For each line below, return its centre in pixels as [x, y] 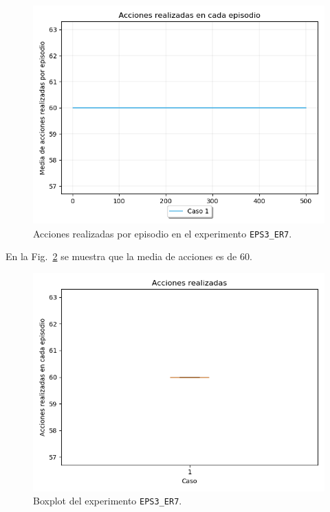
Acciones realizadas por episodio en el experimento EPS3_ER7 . [163, 233]
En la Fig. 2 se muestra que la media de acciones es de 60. [129, 256]
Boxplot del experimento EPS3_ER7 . [108, 501]
